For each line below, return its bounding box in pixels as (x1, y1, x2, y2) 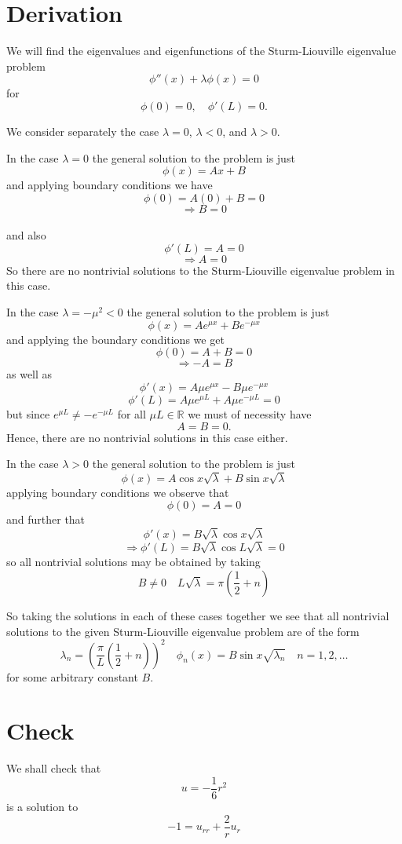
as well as (6, 366, 53, 382)
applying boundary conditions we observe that (6, 484, 229, 500)
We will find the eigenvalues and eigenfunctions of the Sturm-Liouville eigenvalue (6, 42, 397, 59)
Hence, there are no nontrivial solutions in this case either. (6, 429, 288, 445)
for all (117, 405, 146, 422)
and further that (6, 511, 86, 528)
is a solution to (6, 798, 79, 815)
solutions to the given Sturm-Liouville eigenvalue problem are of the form (6, 623, 360, 639)
